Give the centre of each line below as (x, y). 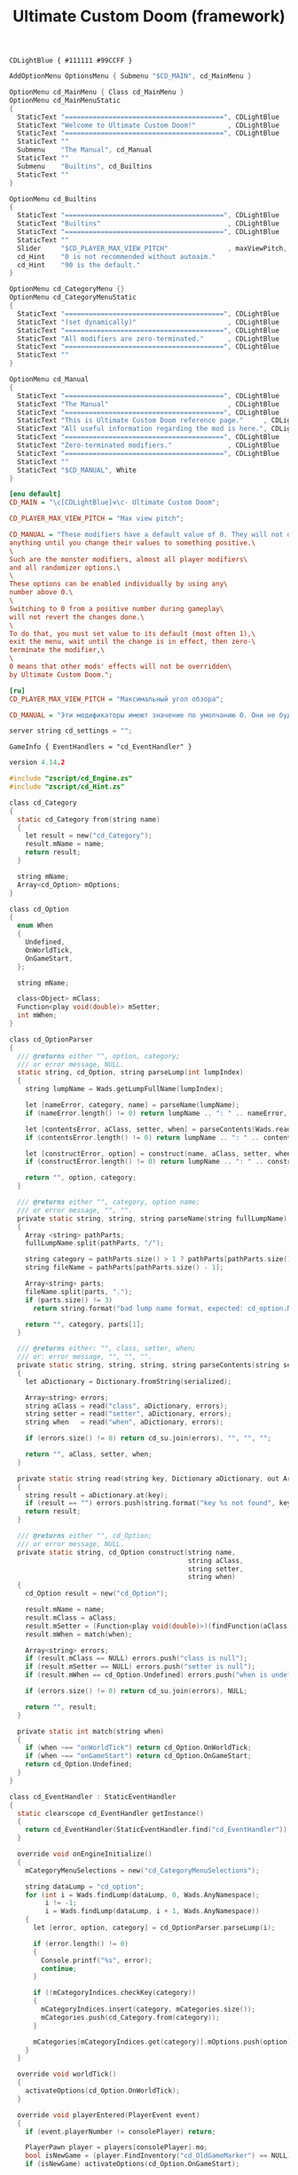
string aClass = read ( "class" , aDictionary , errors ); (126, 1406)
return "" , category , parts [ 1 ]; (85, 1324)
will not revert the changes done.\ (77, 617)
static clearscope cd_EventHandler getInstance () (110, 1813)
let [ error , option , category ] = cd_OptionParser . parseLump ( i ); (154, 1928)
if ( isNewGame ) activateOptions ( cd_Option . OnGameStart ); (133, 2164)
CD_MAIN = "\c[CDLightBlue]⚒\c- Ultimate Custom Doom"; (114, 503)
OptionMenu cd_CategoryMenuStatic (73, 298)
